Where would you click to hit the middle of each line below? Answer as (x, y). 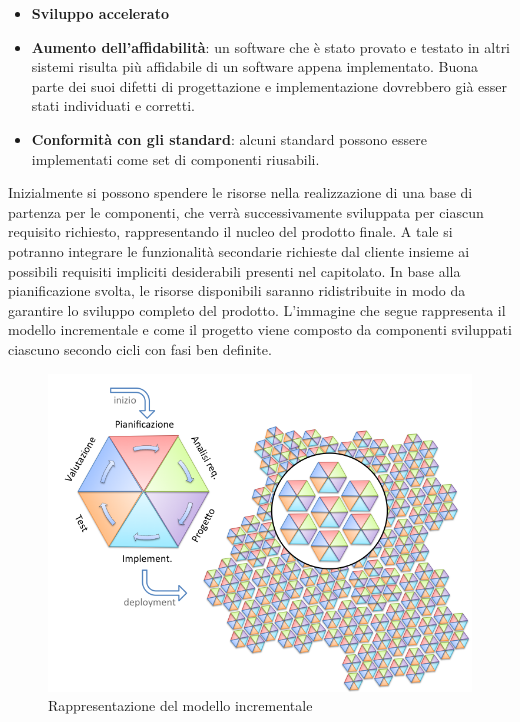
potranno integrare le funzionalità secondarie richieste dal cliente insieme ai (239, 250)
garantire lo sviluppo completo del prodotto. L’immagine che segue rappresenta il (257, 309)
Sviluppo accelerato (100, 13)
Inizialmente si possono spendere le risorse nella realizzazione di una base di (240, 192)
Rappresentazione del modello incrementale (180, 705)
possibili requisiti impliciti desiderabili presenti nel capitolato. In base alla (234, 270)
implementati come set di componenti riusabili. (175, 158)
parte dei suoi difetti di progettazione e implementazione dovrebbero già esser (269, 85)
